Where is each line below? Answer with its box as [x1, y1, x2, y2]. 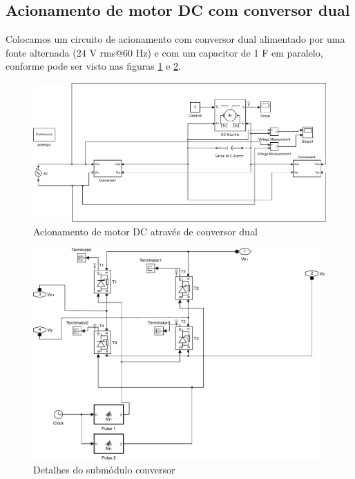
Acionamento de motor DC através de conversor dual [33, 224, 258, 238]
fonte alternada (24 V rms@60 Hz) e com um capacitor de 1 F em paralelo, [6, 45, 323, 59]
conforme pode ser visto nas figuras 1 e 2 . [6, 59, 181, 73]
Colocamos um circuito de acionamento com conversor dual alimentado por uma [6, 32, 345, 46]
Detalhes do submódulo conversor [33, 462, 175, 477]
